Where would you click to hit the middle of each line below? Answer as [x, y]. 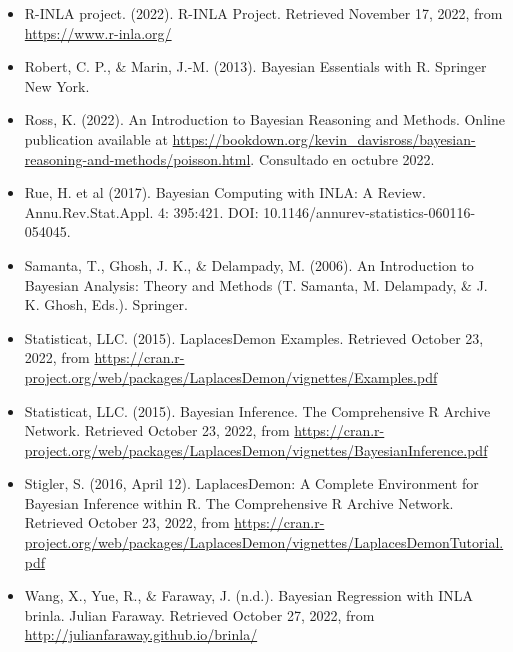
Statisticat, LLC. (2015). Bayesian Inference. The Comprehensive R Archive [257, 410]
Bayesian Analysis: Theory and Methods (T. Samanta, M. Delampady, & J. [256, 284]
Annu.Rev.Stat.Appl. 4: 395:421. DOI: [141, 211]
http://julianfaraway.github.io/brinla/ [141, 634]
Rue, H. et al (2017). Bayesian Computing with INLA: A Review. [225, 192]
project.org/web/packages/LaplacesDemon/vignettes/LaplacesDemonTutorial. [264, 542]
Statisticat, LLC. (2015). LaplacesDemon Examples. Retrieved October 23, [254, 337]
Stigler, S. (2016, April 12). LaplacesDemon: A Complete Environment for [251, 483]
